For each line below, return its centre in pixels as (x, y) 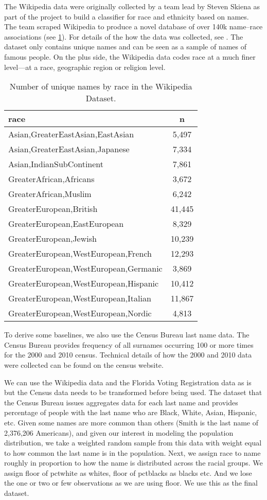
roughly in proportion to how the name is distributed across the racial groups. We (133, 463)
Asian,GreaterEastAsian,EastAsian (71, 134)
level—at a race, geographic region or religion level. (85, 67)
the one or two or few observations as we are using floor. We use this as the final (131, 483)
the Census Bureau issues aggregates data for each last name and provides (121, 402)
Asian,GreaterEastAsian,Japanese (69, 149)
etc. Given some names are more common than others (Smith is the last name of (131, 422)
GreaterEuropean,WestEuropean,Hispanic (84, 283)
